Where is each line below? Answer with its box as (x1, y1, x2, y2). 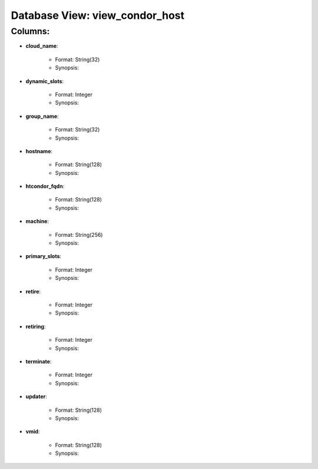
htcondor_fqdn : (25, 183, 65, 190)
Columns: (11, 26, 50, 37)
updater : (25, 393, 47, 400)
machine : (25, 218, 49, 225)
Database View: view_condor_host (11, 9, 185, 22)
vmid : (25, 428, 40, 435)
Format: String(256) (55, 231, 103, 238)
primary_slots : (25, 253, 62, 260)
